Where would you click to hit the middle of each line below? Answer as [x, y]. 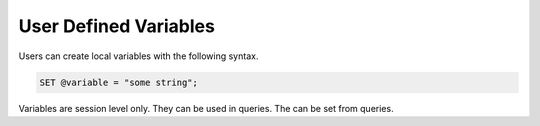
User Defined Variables [116, 26]
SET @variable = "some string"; [119, 82]
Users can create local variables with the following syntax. [138, 56]
